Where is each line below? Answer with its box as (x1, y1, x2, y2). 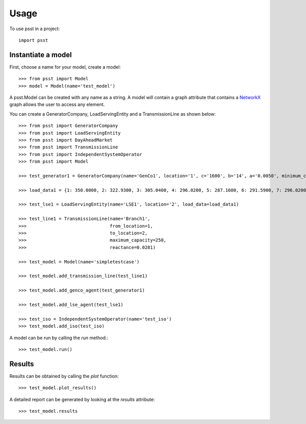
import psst (18, 37, 48, 43)
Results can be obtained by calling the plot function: (9, 373, 119, 379)
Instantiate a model (9, 50, 72, 59)
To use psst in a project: (9, 26, 60, 32)
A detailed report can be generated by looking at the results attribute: (9, 396, 155, 403)
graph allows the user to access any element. (9, 101, 105, 107)
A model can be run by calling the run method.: (9, 334, 109, 341)
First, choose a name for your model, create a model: (9, 64, 121, 70)
